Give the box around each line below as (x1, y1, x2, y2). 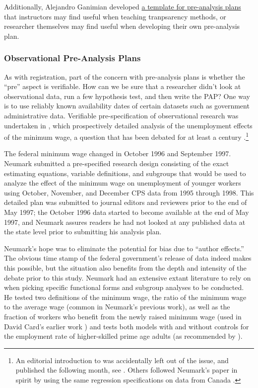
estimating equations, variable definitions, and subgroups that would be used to (4, 168, 246, 178)
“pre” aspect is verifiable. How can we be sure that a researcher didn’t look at (4, 81, 241, 92)
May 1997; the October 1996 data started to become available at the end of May (4, 206, 249, 217)
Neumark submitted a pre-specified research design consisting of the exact (4, 158, 229, 168)
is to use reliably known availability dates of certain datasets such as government (4, 100, 250, 111)
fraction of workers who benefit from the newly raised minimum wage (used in (4, 311, 242, 321)
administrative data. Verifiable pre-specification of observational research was (4, 110, 239, 120)
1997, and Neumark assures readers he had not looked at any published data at (4, 216, 246, 227)
